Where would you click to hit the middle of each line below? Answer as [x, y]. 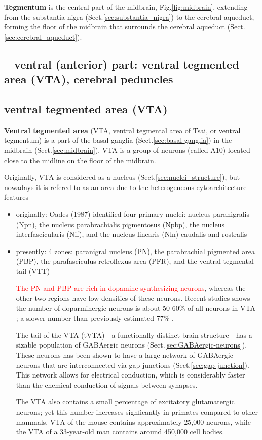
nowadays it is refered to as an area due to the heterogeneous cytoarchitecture [125, 187]
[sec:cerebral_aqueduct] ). [43, 36]
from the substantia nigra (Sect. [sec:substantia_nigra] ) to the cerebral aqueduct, [129, 17]
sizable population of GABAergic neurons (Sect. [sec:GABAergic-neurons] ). [132, 345]
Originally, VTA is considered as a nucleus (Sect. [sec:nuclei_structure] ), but [122, 177]
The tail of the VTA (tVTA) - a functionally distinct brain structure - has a [134, 335]
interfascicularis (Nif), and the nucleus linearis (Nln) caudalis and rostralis [132, 234]
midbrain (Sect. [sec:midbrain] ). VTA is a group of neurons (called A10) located [127, 150]
